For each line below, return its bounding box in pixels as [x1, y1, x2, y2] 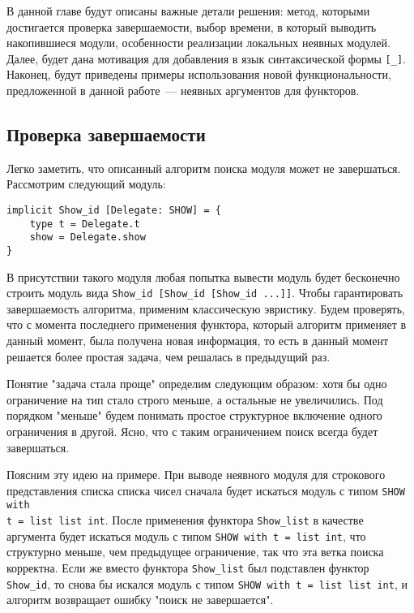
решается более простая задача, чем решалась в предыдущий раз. [6, 348, 331, 365]
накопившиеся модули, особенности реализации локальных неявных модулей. [6, 34, 391, 51]
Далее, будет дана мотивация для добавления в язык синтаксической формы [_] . [6, 50, 406, 67]
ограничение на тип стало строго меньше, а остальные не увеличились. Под [6, 391, 383, 408]
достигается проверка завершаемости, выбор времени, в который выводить [6, 18, 377, 35]
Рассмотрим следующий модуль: [6, 175, 166, 192]
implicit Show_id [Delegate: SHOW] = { [6, 205, 221, 217]
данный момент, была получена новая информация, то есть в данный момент [6, 332, 389, 349]
